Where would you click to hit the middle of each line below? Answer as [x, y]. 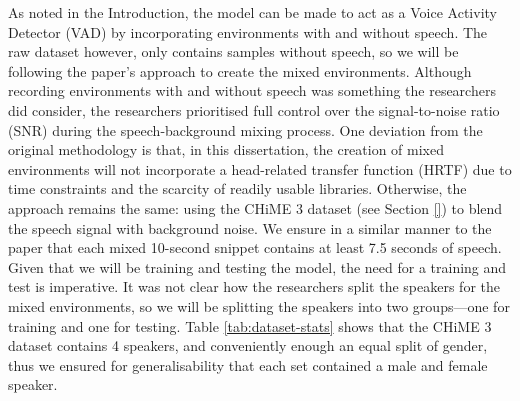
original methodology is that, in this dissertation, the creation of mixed [226, 149]
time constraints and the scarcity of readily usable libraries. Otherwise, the [237, 188]
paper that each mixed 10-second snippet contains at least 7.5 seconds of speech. [255, 247]
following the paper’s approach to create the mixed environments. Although [240, 70]
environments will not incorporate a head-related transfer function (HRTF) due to [260, 168]
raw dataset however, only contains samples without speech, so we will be [233, 51]
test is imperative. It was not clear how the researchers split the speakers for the [254, 286]
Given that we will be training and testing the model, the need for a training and [257, 266]
